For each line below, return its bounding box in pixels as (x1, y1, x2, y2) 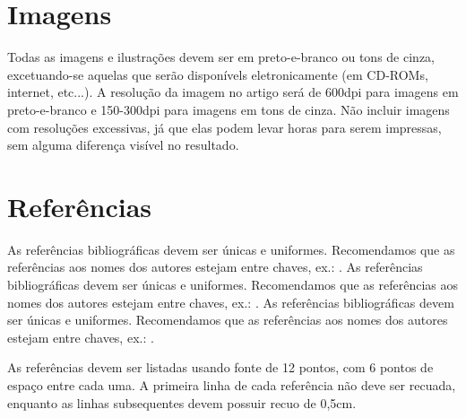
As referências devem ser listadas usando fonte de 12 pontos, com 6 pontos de (7, 358, 434, 377)
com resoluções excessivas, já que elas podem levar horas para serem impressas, (7, 118, 442, 136)
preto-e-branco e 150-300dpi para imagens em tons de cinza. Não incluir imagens (7, 100, 450, 118)
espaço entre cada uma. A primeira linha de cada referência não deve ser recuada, (7, 375, 456, 394)
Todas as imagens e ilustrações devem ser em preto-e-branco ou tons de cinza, (7, 48, 435, 66)
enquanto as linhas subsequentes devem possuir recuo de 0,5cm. (7, 393, 357, 412)
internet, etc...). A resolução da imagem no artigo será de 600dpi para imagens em (7, 83, 459, 101)
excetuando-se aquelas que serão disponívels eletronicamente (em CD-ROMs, (7, 65, 428, 83)
